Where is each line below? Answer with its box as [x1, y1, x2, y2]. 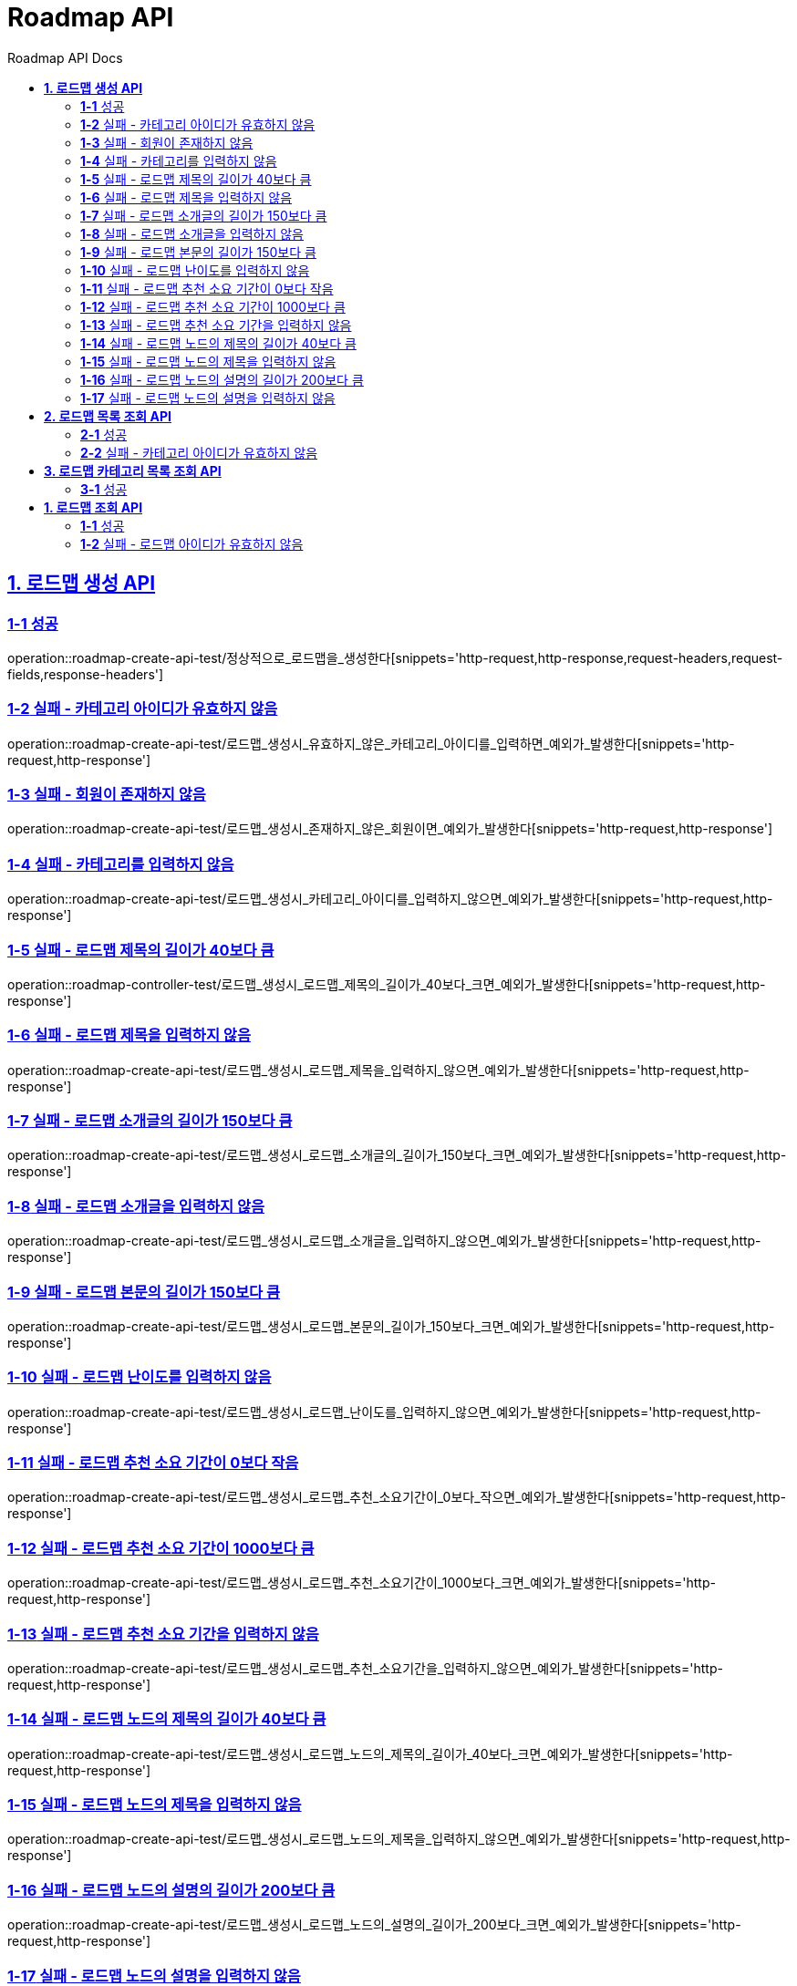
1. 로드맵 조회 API [44, 499, 143, 515]
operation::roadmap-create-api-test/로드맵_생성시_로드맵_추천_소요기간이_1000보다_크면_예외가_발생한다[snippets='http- [7, 1575, 716, 1591]
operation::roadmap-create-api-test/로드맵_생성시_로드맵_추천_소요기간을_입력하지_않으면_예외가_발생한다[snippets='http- [7, 1660, 723, 1676]
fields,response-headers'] [7, 666, 164, 682]
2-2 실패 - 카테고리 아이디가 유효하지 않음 [80, 444, 318, 460]
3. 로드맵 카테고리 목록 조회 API [44, 462, 222, 479]
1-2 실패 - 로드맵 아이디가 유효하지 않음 [80, 535, 304, 552]
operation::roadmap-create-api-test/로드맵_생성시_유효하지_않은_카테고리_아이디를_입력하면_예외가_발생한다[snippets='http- [7, 735, 735, 751]
